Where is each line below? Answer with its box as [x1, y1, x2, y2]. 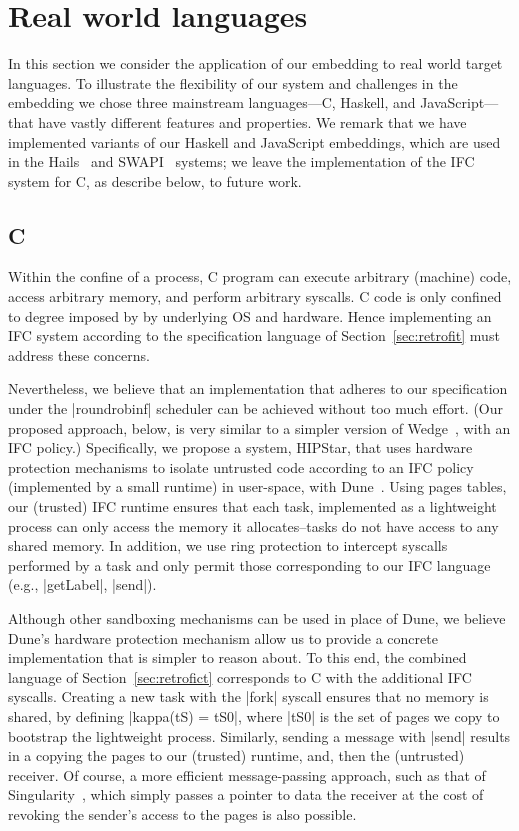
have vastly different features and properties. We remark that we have [38, 111, 467, 132]
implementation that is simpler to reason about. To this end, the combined [8, 647, 467, 668]
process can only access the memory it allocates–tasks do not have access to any [8, 515, 499, 536]
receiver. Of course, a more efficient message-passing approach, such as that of [8, 764, 486, 785]
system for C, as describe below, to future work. [8, 170, 302, 191]
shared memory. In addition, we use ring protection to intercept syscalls [8, 535, 448, 556]
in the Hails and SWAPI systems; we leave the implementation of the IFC [8, 151, 475, 172]
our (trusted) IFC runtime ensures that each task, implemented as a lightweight [8, 496, 497, 517]
